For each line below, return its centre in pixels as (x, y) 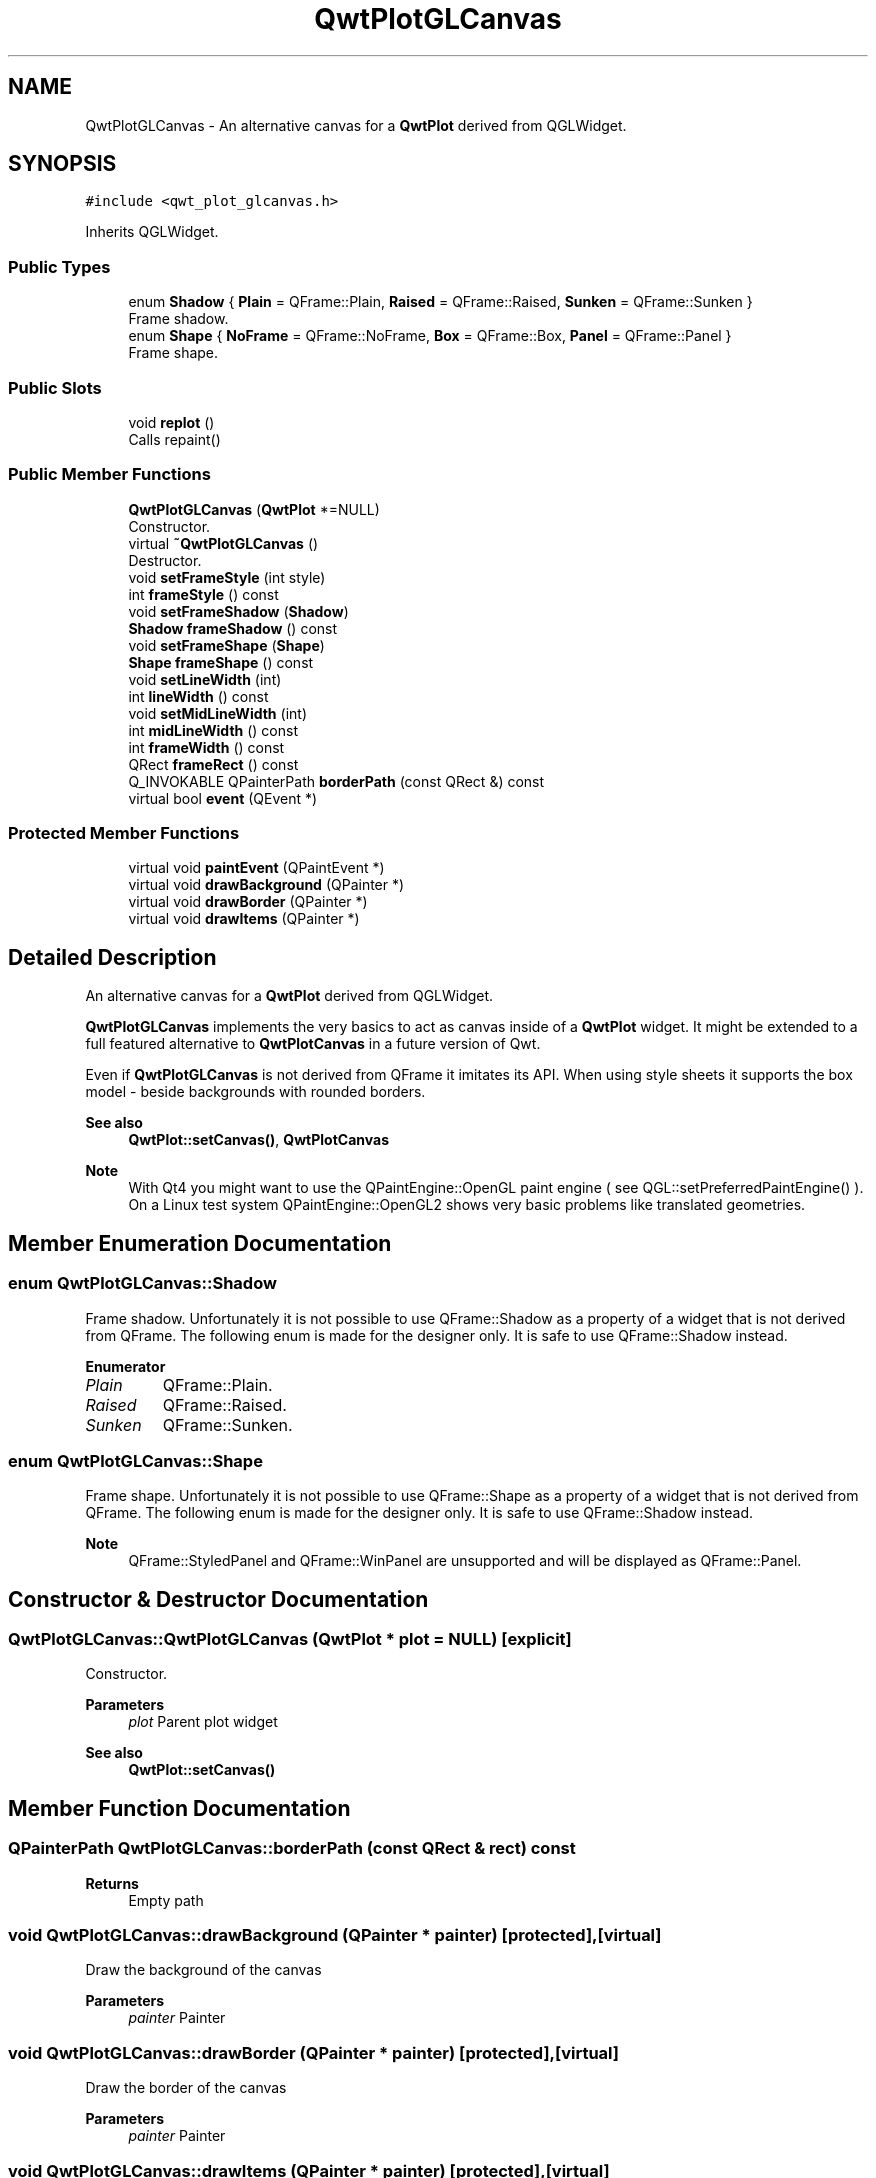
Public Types (59, 266)
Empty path (166, 1900)
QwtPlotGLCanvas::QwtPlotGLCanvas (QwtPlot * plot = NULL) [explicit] (290, 1639)
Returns (112, 1883)
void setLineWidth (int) (205, 679)
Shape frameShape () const (221, 662)
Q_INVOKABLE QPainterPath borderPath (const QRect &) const (336, 781)
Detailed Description (112, 957)
